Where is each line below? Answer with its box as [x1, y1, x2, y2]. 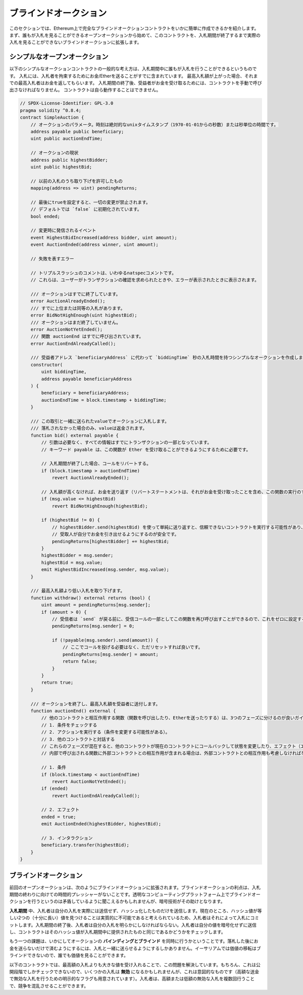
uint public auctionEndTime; [30, 136, 103, 141]
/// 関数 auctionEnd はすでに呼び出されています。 [30, 334, 144, 339]
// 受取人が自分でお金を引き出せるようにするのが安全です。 [52, 532, 179, 537]
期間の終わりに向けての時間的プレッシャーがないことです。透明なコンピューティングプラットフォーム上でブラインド [9, 892, 252, 898]
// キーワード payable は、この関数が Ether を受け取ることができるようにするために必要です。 [41, 447, 251, 452]
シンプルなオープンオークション [9, 53, 109, 61]
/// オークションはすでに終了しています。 [30, 291, 121, 297]
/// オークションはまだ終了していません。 [30, 320, 121, 325]
